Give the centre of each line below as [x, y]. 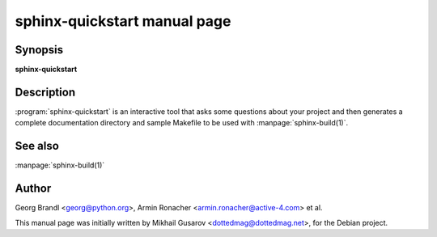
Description [45, 92]
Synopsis [39, 50]
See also [37, 146]
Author [33, 189]
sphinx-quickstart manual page [123, 21]
